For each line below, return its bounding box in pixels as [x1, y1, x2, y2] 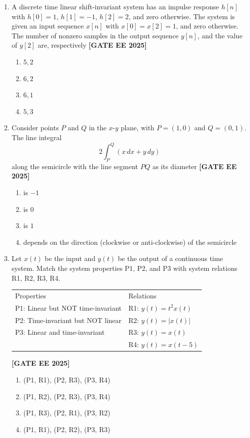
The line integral [11, 132, 62, 142]
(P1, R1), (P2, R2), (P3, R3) [23, 424, 111, 434]
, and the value [197, 30, 243, 40]
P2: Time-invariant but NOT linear [15, 315, 122, 325]
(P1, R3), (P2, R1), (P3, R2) [23, 408, 111, 418]
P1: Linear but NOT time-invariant [15, 302, 122, 313]
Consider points [11, 122, 59, 133]
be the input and [45, 253, 96, 263]
